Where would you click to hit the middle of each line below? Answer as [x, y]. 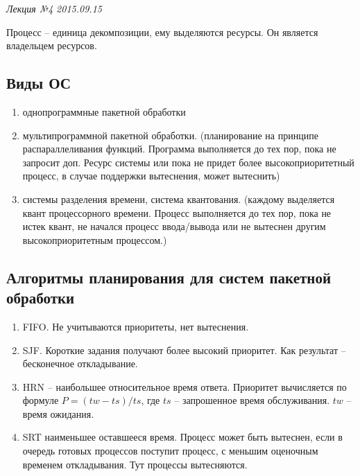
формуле [41, 400]
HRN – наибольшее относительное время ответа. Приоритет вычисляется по [185, 386]
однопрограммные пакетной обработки [104, 111]
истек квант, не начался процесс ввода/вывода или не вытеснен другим [174, 226]
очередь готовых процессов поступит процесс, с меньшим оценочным [170, 451]
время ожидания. [58, 413]
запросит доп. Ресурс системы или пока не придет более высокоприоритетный [188, 162]
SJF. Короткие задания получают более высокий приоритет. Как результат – [184, 350]
